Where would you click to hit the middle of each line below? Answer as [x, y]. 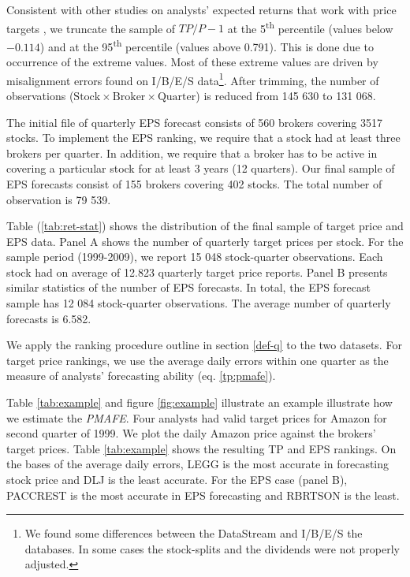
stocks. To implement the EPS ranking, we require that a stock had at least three [203, 138]
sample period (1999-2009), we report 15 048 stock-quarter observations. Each [195, 257]
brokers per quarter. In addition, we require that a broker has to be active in [192, 153]
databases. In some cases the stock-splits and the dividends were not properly [212, 548]
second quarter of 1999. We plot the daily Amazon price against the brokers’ [191, 433]
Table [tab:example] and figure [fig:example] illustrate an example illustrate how [199, 402]
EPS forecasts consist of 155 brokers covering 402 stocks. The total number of [194, 183]
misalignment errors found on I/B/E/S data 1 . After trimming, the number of [193, 79]
